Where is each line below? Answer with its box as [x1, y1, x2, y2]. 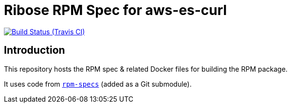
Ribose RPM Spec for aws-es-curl [4, 2, 227, 18]
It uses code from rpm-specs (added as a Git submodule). [4, 79, 192, 88]
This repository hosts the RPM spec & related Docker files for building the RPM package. [4, 64, 288, 73]
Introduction [4, 44, 65, 57]
